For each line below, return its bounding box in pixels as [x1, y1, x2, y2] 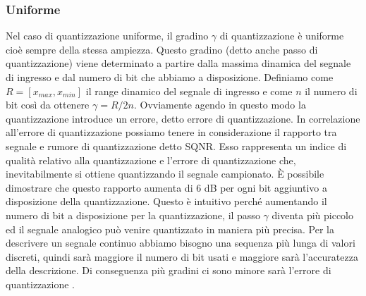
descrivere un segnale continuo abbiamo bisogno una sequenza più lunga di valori [6, 235, 355, 250]
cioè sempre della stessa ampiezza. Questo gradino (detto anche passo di [6, 42, 318, 56]
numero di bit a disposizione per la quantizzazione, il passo [6, 207, 260, 222]
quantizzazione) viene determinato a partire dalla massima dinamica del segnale [6, 56, 351, 70]
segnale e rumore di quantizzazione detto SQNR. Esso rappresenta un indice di [6, 138, 347, 153]
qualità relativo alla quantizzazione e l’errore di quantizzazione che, [6, 152, 296, 167]
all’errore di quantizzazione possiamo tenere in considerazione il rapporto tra [6, 125, 337, 140]
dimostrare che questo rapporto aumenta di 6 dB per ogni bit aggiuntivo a [6, 180, 327, 195]
